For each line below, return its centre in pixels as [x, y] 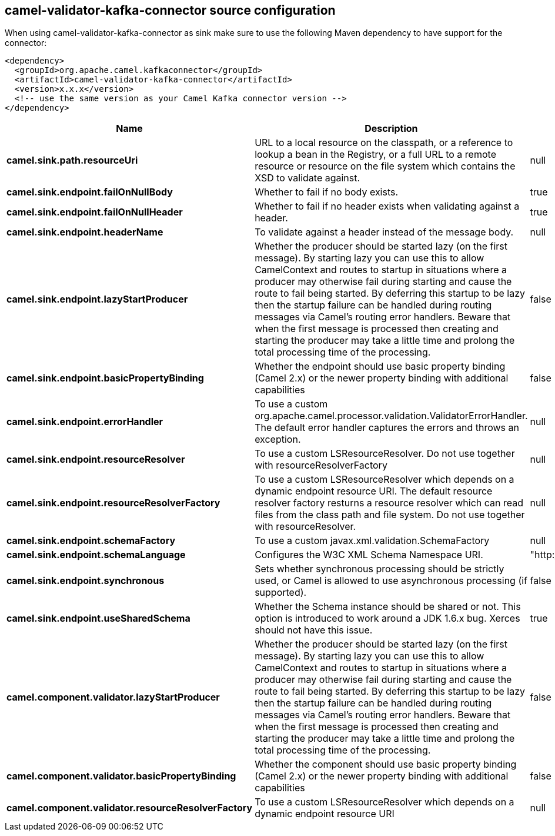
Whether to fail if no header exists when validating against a [387, 206]
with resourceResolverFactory [321, 465]
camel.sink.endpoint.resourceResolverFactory [113, 503]
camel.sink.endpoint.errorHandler [85, 422]
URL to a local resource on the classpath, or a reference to [384, 143]
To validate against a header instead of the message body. [384, 232]
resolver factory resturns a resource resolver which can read [389, 503]
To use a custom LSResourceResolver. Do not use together [385, 454]
